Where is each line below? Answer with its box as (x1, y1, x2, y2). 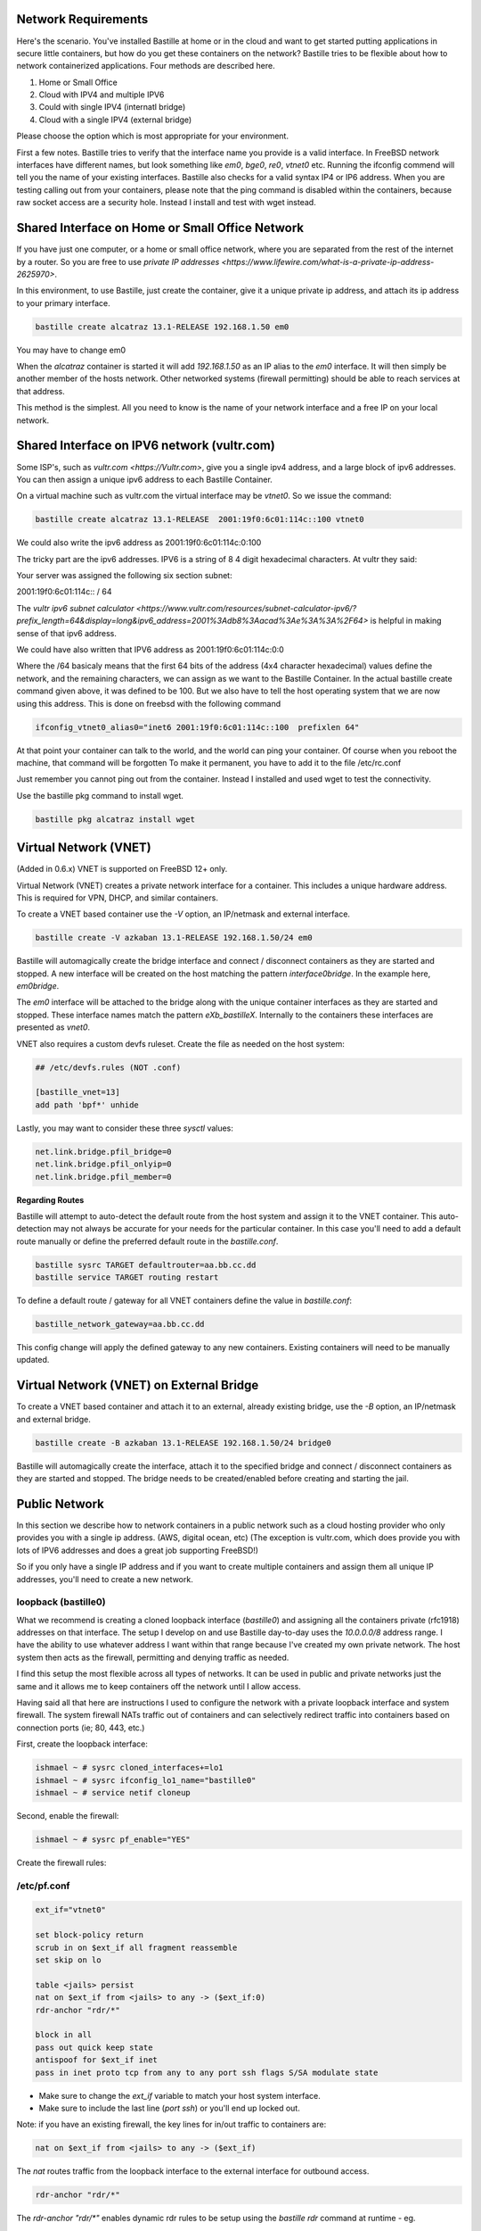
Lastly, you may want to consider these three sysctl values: (16, 1123, 233, 1133)
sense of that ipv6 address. (16, 627, 118, 638)
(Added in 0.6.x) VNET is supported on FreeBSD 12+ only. (16, 864, 228, 875)
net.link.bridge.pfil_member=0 (35, 1172, 173, 1182)
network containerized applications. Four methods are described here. (16, 61, 275, 71)
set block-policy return (35, 1930, 144, 1940)
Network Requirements (16, 12, 149, 27)
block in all (35, 2030, 93, 2040)
